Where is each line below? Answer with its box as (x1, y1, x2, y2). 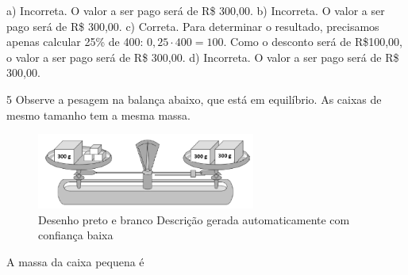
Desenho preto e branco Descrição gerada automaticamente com (38, 211, 350, 227)
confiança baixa (38, 227, 114, 243)
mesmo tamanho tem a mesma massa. (6, 106, 191, 123)
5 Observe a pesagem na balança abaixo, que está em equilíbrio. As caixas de (6, 90, 382, 107)
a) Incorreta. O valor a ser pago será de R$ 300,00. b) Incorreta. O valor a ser (6, 2, 385, 18)
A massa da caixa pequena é (6, 253, 144, 269)
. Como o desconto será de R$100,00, (223, 33, 403, 50)
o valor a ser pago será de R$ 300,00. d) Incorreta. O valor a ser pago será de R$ (6, 48, 399, 65)
